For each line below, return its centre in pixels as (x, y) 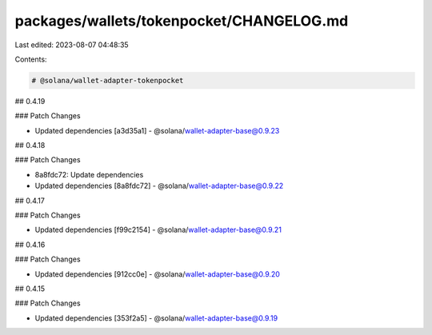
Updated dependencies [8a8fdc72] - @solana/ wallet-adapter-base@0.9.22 (159, 186)
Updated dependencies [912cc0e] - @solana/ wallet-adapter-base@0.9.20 (157, 274)
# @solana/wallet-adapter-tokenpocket (108, 80)
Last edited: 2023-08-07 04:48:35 (72, 45)
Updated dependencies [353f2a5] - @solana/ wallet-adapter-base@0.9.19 (156, 318)
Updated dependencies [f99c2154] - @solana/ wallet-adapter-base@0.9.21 (158, 230)
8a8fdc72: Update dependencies (89, 174)
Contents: (31, 59)
